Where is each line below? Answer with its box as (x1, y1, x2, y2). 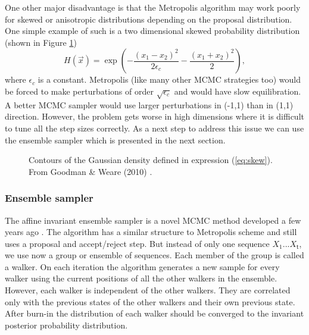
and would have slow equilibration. (174, 84, 301, 97)
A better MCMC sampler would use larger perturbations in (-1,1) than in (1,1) (5, 98, 294, 111)
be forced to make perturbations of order (5, 84, 154, 97)
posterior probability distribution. (5, 318, 128, 331)
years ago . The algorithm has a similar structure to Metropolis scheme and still (5, 226, 297, 238)
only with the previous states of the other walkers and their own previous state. (5, 295, 295, 308)
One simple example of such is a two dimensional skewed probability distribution (5, 24, 300, 37)
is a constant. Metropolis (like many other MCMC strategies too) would (38, 73, 301, 86)
